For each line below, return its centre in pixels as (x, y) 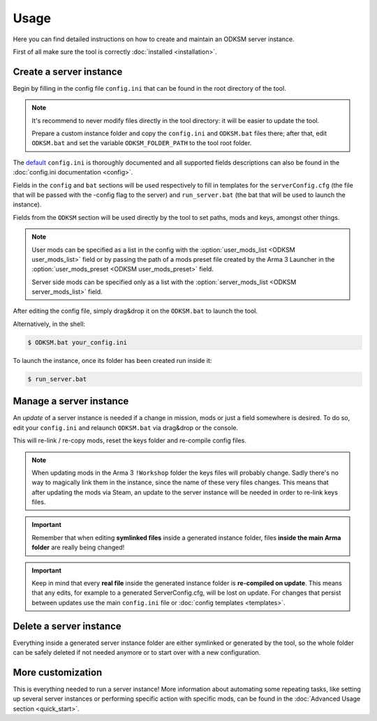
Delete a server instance (67, 626)
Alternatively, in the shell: (49, 324)
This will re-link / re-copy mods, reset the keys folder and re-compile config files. (130, 440)
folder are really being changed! (78, 547)
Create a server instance (68, 72)
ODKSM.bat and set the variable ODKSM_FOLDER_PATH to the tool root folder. (142, 143)
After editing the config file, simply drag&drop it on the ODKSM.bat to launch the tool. (135, 311)
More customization (58, 672)
